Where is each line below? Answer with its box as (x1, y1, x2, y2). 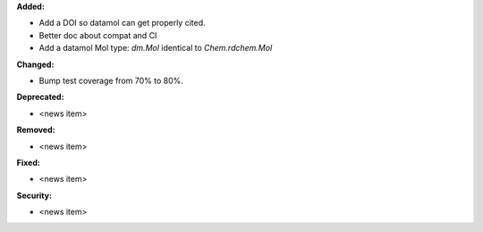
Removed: (16, 125, 55, 136)
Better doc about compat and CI (38, 29, 157, 40)
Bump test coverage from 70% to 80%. (38, 75, 183, 86)
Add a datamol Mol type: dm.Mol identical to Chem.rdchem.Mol (38, 43, 273, 54)
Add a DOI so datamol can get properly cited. (38, 18, 206, 29)
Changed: (16, 59, 55, 70)
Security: (16, 190, 53, 201)
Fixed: (16, 157, 40, 168)
